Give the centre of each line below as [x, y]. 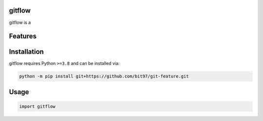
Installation [26, 52]
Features [23, 36]
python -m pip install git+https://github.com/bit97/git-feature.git [104, 76]
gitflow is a [20, 22]
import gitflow [37, 107]
